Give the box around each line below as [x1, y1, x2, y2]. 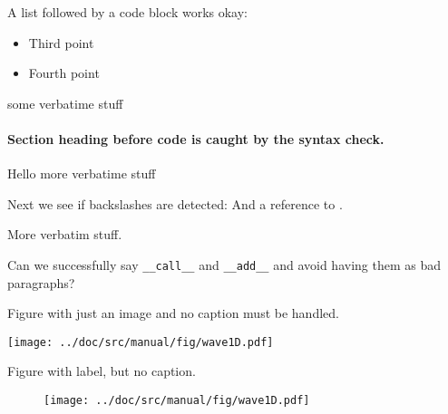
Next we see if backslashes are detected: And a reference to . [7, 194, 343, 213]
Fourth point [28, 63, 100, 82]
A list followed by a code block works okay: [7, 3, 248, 21]
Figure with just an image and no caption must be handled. [7, 303, 339, 323]
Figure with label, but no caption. [7, 361, 196, 380]
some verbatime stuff [7, 93, 123, 112]
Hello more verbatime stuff [7, 164, 156, 183]
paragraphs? [7, 273, 75, 292]
